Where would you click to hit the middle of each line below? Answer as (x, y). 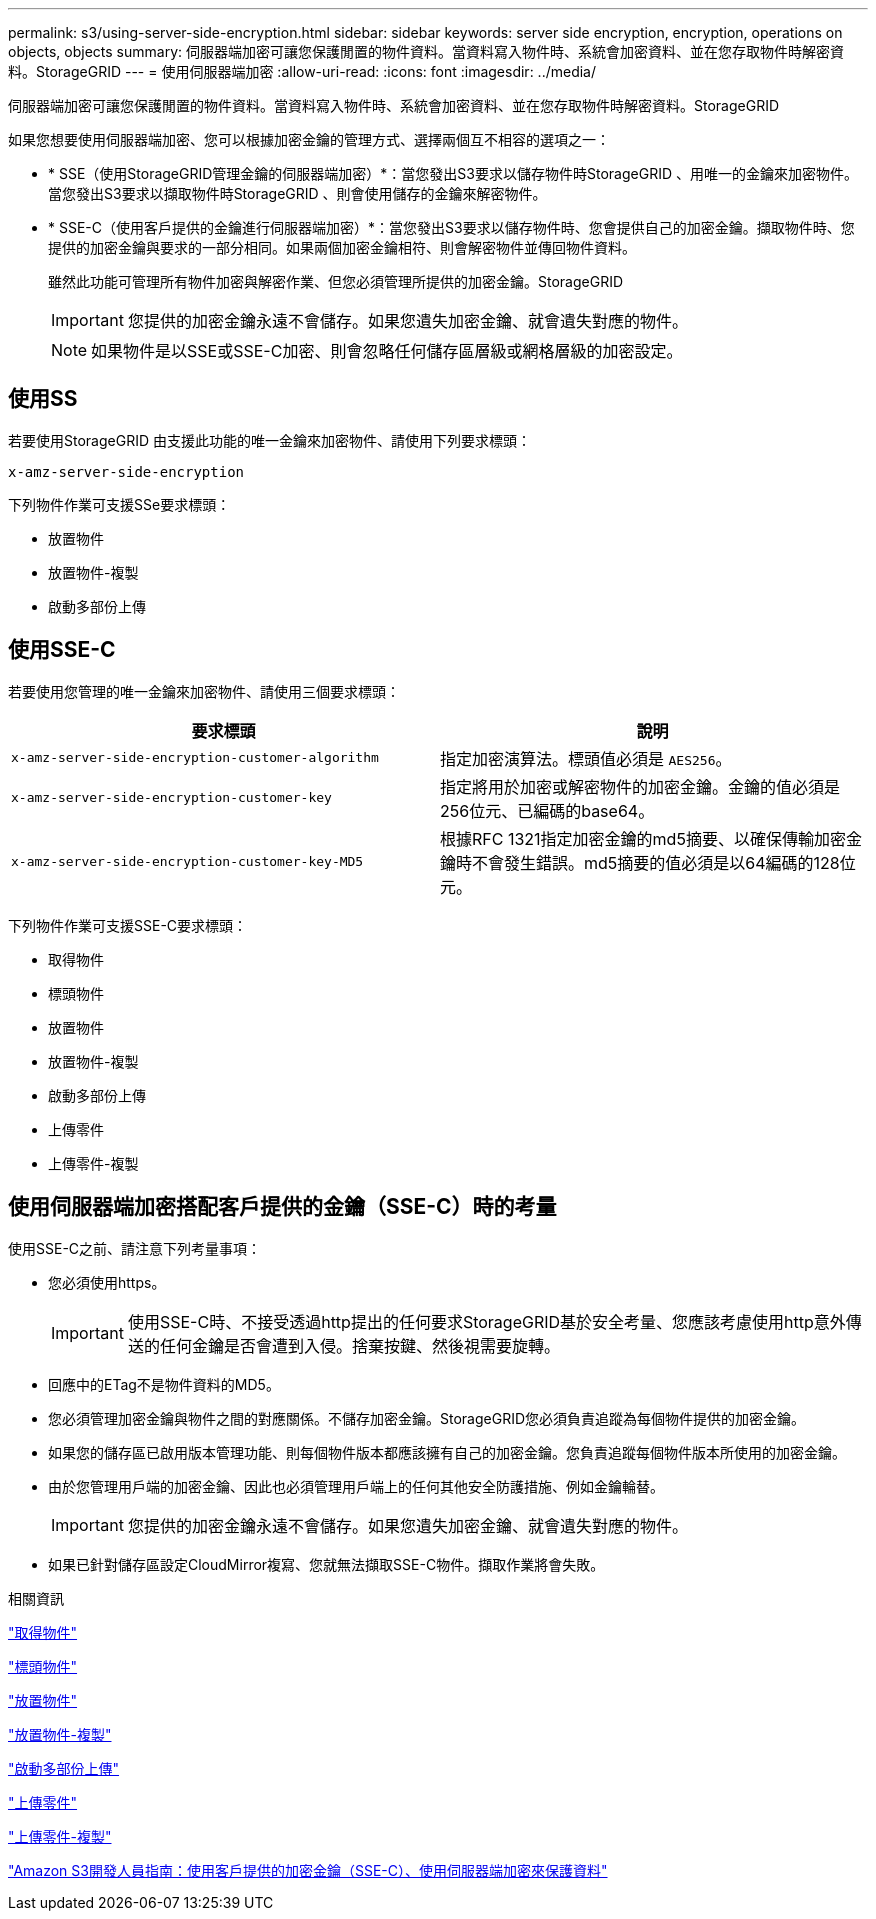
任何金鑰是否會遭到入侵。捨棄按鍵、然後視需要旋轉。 (359, 1345)
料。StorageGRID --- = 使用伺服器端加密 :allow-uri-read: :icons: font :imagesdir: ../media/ (302, 71)
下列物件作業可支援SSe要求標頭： (119, 504)
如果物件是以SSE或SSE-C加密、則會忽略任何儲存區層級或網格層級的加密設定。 (387, 351)
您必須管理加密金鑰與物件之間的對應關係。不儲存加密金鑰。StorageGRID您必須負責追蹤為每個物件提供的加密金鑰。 (427, 1418)
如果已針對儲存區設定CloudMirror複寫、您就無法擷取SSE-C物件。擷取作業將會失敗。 (326, 1564)
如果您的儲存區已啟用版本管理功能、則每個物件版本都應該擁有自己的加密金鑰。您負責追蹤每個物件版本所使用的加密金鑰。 (447, 1452)
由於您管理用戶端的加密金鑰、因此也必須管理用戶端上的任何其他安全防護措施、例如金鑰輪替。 (356, 1486)
